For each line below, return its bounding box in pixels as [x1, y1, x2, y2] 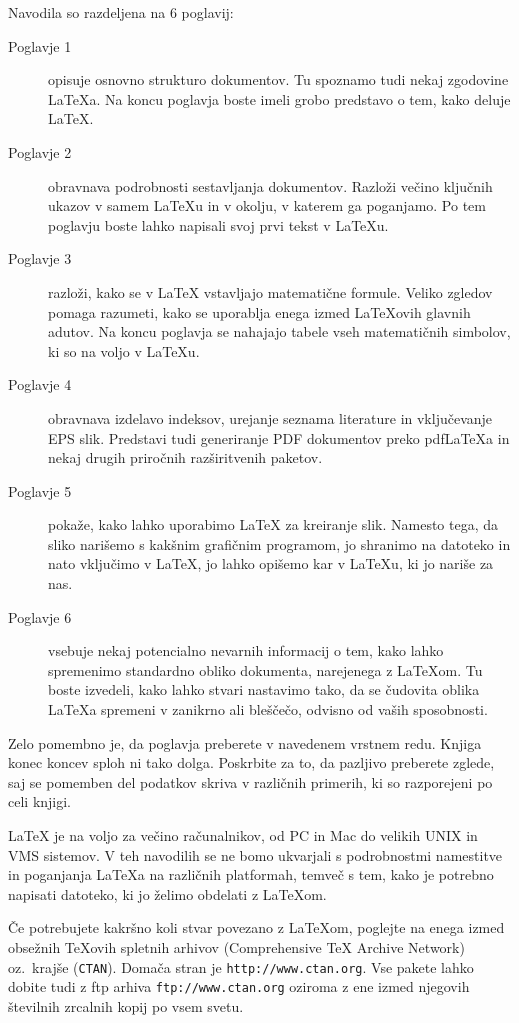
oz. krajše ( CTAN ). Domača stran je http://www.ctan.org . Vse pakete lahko [8, 956, 474, 977]
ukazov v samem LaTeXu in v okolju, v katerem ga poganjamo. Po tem [48, 195, 486, 216]
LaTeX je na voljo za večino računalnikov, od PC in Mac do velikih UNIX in [8, 825, 478, 845]
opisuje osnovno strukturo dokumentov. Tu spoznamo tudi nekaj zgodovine [48, 69, 509, 90]
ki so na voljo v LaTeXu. [48, 340, 200, 361]
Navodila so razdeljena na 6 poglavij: [8, 2, 234, 22]
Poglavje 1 [8, 35, 72, 56]
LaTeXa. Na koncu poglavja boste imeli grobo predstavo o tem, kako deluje [48, 88, 511, 109]
